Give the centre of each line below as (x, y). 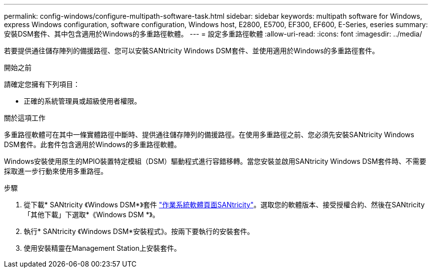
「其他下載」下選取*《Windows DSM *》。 (92, 214)
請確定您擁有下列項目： (42, 84)
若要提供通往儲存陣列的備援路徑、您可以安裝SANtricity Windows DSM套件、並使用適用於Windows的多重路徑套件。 (192, 51)
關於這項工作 (25, 118)
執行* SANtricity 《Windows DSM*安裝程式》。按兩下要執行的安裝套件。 (139, 231)
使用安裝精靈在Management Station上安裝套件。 (102, 248)
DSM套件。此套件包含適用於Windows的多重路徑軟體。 (92, 144)
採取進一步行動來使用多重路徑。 (56, 171)
